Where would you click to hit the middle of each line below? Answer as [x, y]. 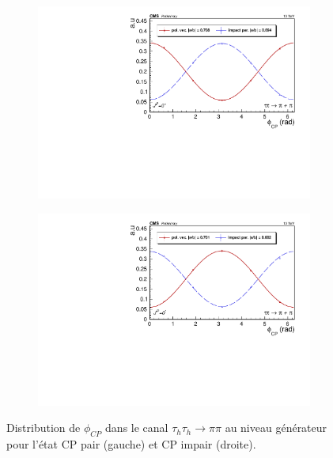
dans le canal [137, 428]
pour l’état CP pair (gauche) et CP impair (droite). [131, 444]
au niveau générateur [276, 428]
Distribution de [44, 428]
